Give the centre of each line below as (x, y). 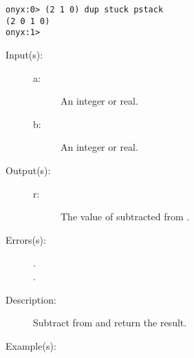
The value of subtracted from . (125, 217)
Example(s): (31, 345)
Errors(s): (26, 239)
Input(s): (24, 54)
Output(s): (28, 170)
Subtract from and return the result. (110, 323)
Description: (31, 299)
